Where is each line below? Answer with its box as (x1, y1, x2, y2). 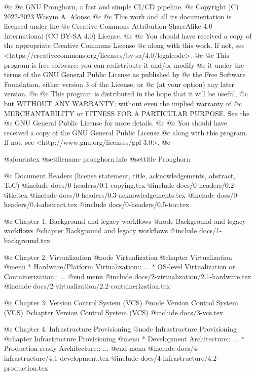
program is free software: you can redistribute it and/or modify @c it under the (4, 59, 244, 70)
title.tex (4, 189, 28, 200)
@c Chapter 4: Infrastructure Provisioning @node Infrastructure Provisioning (4, 324, 237, 334)
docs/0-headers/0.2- (176, 180, 236, 190)
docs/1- (199, 225, 222, 236)
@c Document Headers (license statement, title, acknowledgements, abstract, (4, 170, 236, 180)
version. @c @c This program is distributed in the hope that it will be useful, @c (4, 88, 248, 99)
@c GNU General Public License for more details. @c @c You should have (4, 118, 227, 128)
